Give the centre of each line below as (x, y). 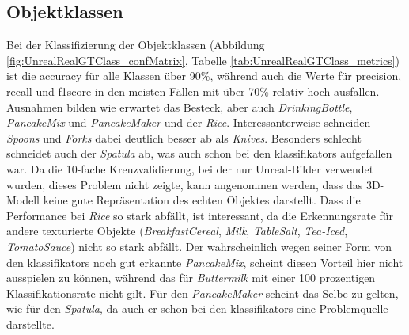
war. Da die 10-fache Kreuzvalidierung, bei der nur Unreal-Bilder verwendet (190, 168)
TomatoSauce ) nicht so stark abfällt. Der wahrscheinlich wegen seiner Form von (199, 246)
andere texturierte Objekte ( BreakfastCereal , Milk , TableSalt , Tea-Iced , (177, 231)
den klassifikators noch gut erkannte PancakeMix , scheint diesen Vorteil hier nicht (205, 262)
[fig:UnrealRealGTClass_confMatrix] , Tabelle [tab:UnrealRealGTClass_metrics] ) (203, 60)
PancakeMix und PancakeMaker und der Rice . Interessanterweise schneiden (189, 122)
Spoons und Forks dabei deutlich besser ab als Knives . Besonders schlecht (184, 137)
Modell (23, 200)
